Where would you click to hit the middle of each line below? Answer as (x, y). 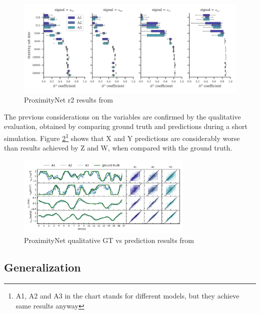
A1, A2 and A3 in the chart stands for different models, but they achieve (127, 296)
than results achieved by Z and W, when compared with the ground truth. (118, 148)
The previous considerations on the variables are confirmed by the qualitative (122, 116)
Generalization (42, 267)
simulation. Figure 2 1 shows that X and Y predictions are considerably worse (122, 137)
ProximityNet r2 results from (68, 100)
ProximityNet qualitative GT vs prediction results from (109, 240)
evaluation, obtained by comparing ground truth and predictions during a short (126, 126)
